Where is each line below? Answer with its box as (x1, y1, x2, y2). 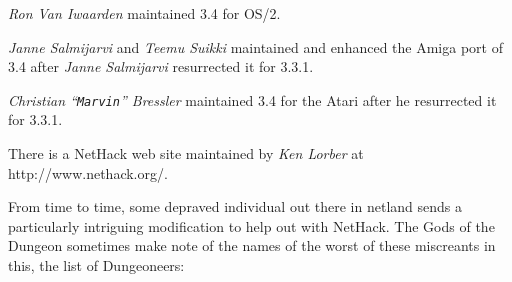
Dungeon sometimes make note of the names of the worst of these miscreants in (8, 235, 496, 256)
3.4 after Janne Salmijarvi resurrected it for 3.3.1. (8, 56, 314, 77)
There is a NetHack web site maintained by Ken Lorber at (8, 143, 364, 164)
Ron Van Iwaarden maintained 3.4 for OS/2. (8, 3, 281, 23)
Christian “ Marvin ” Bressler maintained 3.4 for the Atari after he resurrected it (8, 89, 497, 110)
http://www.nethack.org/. (8, 162, 168, 183)
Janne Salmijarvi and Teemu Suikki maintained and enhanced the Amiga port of (8, 36, 503, 57)
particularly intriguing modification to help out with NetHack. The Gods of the (8, 215, 495, 236)
